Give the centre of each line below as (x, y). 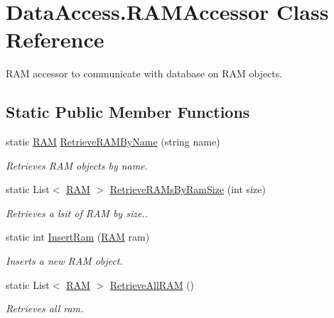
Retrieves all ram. (45, 308)
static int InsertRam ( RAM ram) (78, 237)
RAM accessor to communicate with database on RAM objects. (144, 73)
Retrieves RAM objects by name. (77, 165)
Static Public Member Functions (128, 112)
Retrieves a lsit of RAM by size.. (77, 213)
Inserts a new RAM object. (64, 261)
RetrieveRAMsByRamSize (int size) (188, 189)
